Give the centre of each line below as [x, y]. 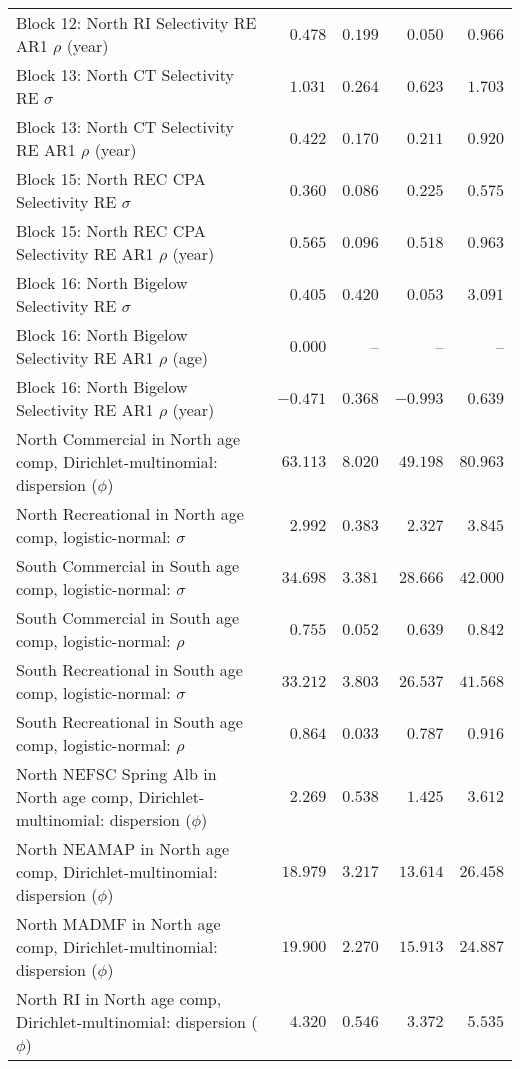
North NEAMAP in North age [123, 848]
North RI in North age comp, [119, 998]
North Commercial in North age [128, 438]
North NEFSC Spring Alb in [116, 773]
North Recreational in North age [130, 513]
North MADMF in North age [118, 923]
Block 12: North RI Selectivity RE [136, 22]
